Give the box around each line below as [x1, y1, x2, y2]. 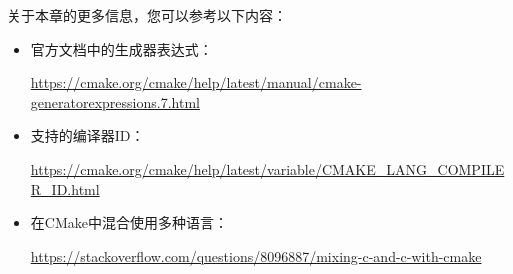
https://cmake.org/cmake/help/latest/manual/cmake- [30, 72, 362, 93]
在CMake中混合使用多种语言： [30, 212, 228, 233]
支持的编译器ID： [30, 125, 145, 146]
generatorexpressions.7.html [30, 91, 200, 112]
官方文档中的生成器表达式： [30, 38, 213, 59]
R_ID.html [30, 178, 100, 199]
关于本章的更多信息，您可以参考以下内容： [7, 5, 287, 25]
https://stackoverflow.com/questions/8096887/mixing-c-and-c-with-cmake [30, 245, 482, 266]
